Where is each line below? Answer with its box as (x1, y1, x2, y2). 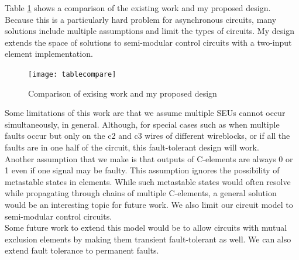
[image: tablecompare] (28, 70, 116, 78)
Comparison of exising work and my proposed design (28, 87, 217, 99)
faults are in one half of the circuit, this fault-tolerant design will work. (5, 141, 259, 153)
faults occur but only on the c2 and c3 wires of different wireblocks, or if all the (5, 129, 290, 142)
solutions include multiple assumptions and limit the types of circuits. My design (5, 25, 294, 37)
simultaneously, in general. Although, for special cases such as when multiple (5, 118, 280, 130)
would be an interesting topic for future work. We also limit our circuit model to (5, 198, 293, 210)
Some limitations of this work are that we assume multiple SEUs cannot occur (5, 107, 286, 119)
